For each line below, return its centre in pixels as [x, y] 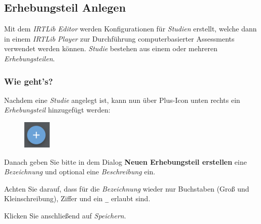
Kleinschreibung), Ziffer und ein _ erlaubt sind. [77, 198]
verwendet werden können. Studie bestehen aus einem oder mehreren [111, 48]
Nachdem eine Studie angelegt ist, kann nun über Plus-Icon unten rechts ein [122, 100]
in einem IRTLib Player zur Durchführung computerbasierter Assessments [119, 38]
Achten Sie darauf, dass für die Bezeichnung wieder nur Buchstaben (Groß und [127, 188]
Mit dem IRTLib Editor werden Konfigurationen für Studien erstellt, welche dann [130, 29]
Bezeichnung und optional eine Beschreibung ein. [80, 172]
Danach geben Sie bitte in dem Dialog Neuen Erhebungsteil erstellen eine [125, 161]
